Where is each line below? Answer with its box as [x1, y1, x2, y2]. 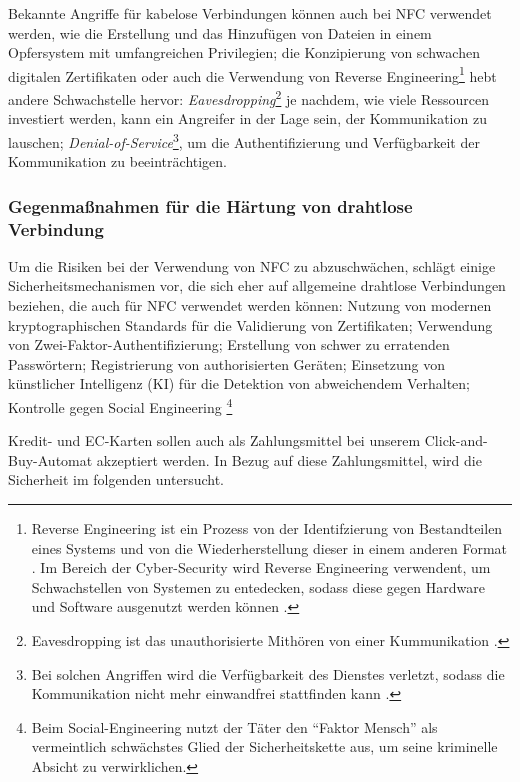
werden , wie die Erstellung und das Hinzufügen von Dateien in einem [8, 22, 432, 43]
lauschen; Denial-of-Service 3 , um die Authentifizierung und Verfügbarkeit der [8, 128, 480, 152]
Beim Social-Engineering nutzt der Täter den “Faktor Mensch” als [31, 716, 438, 737]
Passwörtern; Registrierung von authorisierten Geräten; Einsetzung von [8, 353, 445, 374]
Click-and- [424, 430, 488, 451]
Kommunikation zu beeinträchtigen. [8, 151, 228, 172]
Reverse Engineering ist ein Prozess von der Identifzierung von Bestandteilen [31, 518, 503, 539]
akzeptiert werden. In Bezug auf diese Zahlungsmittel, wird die [96, 449, 482, 470]
